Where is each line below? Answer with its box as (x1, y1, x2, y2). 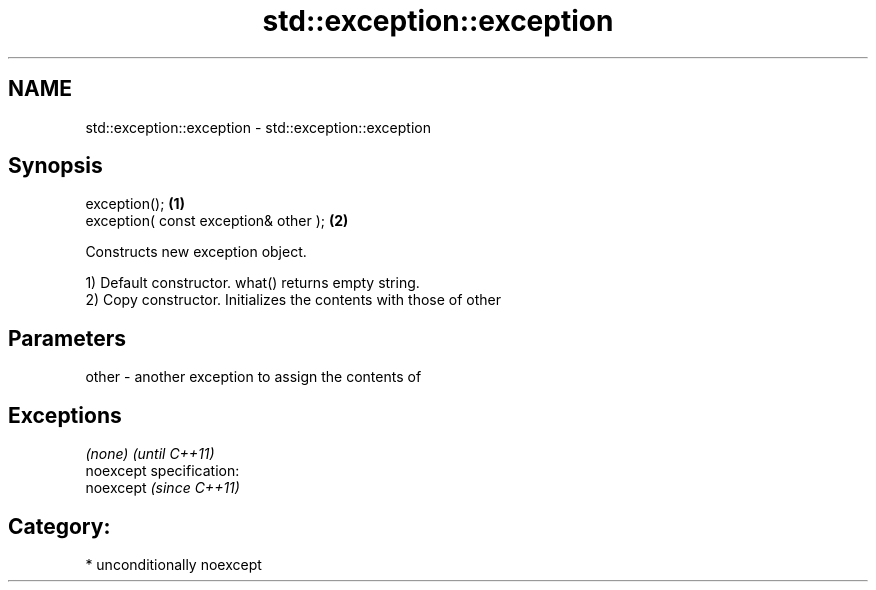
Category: (8, 513, 111, 539)
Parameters (8, 325, 126, 351)
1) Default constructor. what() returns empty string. (85, 274, 420, 292)
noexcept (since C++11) (85, 479, 240, 497)
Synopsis (8, 153, 103, 179)
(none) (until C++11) (85, 445, 215, 463)
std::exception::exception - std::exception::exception (85, 118, 431, 136)
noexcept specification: (85, 462, 240, 480)
